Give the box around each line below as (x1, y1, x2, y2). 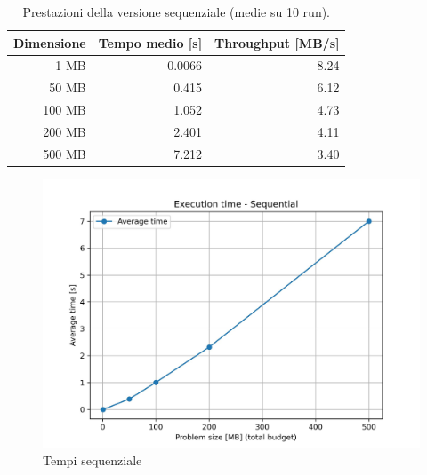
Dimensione (13, 33, 86, 51)
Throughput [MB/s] (214, 33, 340, 51)
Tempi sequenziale (43, 451, 142, 470)
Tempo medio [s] (98, 33, 203, 51)
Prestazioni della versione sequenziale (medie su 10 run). (22, 3, 331, 20)
